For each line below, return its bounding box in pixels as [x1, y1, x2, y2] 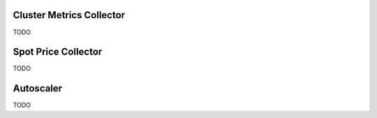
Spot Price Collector [13, 46, 103, 58]
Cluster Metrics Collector [13, 9, 126, 21]
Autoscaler [13, 82, 63, 94]
